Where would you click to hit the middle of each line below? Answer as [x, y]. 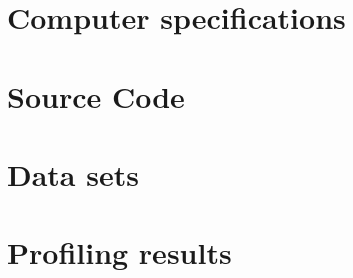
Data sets [73, 173]
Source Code [96, 95]
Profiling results [119, 252]
